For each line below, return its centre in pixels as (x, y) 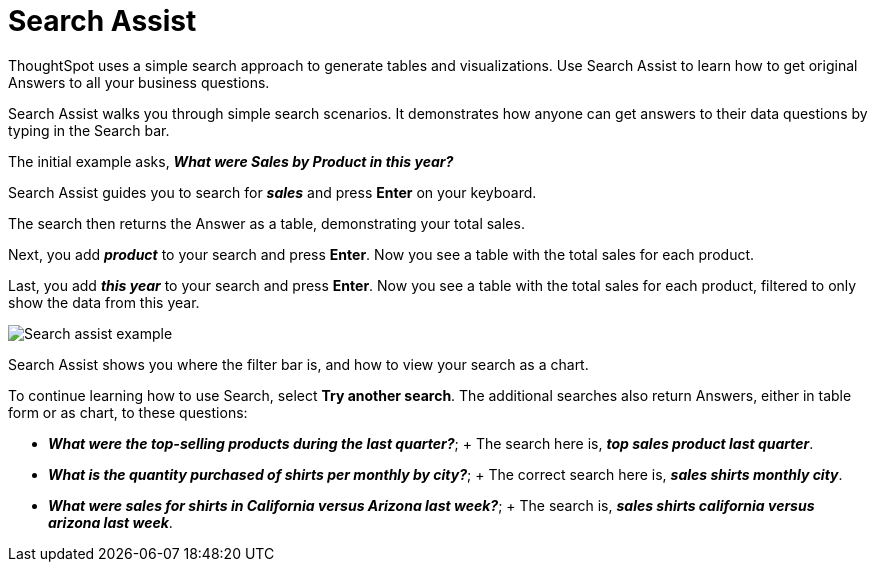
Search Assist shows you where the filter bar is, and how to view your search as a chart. (298, 364)
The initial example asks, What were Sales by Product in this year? (231, 161)
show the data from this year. (104, 302)
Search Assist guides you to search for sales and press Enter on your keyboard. (272, 192)
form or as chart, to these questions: (128, 412)
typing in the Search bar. (89, 130)
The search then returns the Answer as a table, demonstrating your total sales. (266, 223)
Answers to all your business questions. (139, 82)
